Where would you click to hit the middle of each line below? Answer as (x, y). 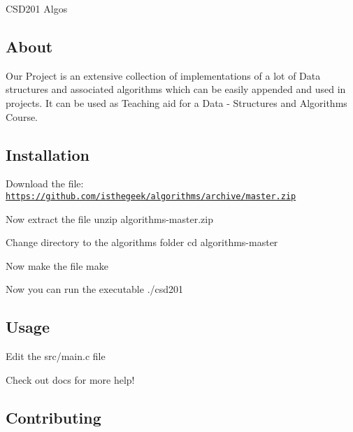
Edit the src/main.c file (56, 356)
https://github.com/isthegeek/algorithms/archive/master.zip (151, 196)
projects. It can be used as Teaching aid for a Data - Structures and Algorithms (176, 102)
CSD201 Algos (37, 8)
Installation (48, 154)
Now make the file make (57, 265)
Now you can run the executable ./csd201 (95, 289)
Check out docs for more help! (70, 379)
